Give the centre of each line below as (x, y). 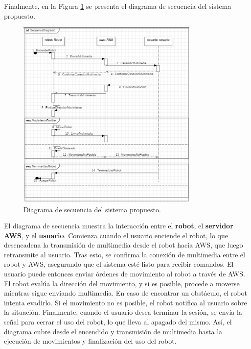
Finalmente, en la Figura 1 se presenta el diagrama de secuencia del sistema (118, 6)
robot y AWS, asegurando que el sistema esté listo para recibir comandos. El (119, 264)
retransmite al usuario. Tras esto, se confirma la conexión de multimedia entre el (125, 254)
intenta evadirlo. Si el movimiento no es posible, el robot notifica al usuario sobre (125, 302)
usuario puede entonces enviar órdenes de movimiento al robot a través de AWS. (125, 274)
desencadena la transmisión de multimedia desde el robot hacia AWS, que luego (124, 245)
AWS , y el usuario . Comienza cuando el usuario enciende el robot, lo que (116, 235)
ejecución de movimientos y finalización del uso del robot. (90, 341)
